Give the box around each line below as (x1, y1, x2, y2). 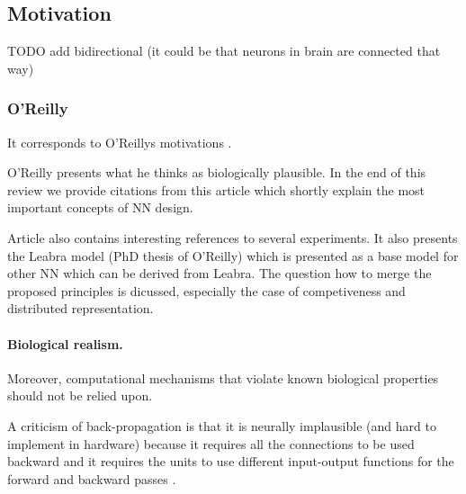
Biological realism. (7, 334, 123, 353)
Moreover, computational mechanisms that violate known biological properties (7, 368, 439, 387)
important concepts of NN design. (7, 198, 193, 217)
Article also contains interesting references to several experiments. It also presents (7, 228, 458, 247)
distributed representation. (7, 299, 154, 318)
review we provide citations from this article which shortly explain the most (7, 180, 426, 199)
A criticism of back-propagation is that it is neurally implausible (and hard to (7, 416, 436, 435)
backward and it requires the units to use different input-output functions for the (7, 452, 454, 471)
